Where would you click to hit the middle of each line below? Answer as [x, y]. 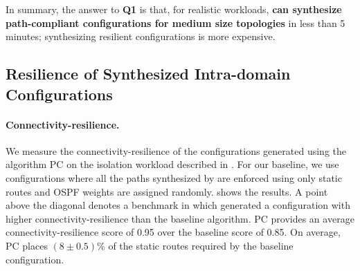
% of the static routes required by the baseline [195, 245]
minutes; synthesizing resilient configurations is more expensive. [141, 36]
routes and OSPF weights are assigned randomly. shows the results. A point [167, 191]
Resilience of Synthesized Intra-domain [148, 74]
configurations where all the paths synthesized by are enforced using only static [174, 177]
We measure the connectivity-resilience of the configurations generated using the [176, 150]
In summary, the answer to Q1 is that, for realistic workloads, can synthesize [174, 9]
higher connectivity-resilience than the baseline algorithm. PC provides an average [180, 218]
